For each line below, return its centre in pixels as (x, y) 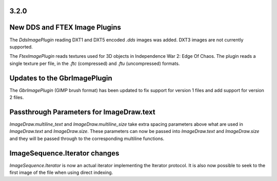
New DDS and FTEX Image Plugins (65, 27)
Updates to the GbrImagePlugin (61, 78)
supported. (21, 47)
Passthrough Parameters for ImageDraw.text (83, 112)
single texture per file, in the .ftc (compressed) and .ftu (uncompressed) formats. (95, 63)
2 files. (17, 97)
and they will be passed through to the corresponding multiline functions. (87, 139)
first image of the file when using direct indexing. (61, 172)
